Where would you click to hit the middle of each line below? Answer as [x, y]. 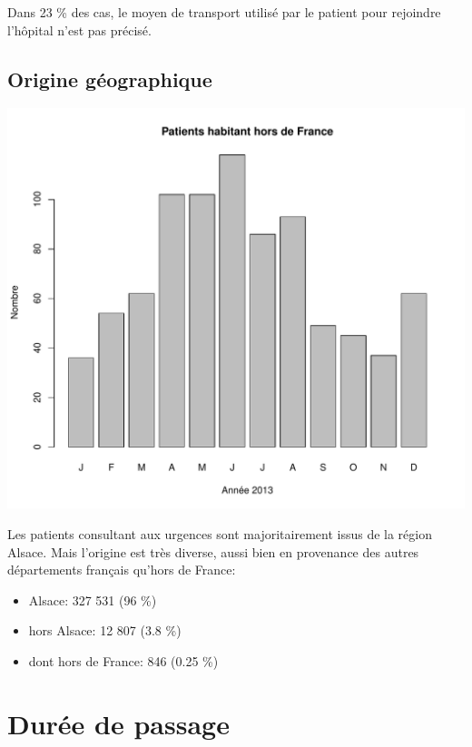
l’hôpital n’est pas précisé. [79, 29]
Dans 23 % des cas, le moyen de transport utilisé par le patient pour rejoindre [224, 12]
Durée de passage [118, 723]
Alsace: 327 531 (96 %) [93, 600]
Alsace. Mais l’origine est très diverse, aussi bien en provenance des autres [213, 551]
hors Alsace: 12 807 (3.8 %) [105, 630]
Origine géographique [110, 79]
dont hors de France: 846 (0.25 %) [123, 660]
